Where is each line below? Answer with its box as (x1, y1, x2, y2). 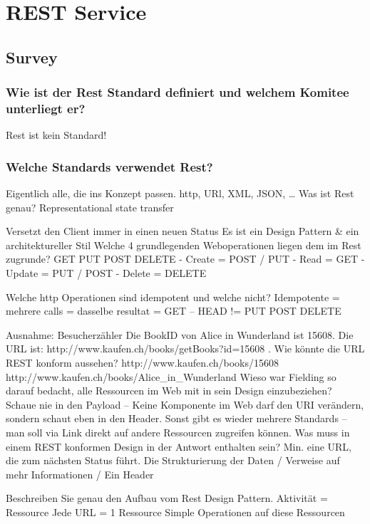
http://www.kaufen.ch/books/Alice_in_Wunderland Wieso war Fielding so (6, 369, 336, 384)
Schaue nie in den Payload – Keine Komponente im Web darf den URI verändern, (6, 397, 364, 412)
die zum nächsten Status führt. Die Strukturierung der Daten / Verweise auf (6, 453, 340, 468)
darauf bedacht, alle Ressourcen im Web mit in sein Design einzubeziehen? (6, 383, 332, 398)
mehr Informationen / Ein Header (6, 466, 154, 481)
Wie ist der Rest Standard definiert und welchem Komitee (6, 83, 349, 101)
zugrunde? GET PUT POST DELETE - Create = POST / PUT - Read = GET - (6, 251, 365, 266)
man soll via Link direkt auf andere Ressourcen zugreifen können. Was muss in (6, 425, 350, 440)
